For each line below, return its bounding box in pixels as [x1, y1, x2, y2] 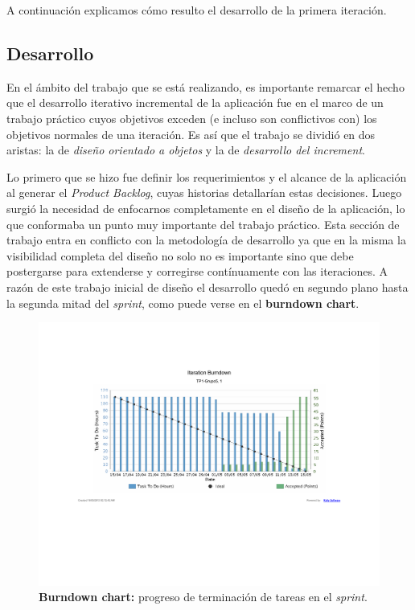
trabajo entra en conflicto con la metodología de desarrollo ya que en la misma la [6, 231, 406, 248]
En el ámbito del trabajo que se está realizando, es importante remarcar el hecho [6, 78, 405, 95]
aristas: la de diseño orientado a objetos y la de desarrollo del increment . [6, 141, 365, 158]
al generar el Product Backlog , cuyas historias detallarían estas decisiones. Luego [6, 184, 402, 201]
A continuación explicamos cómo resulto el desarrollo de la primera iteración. [6, 2, 387, 18]
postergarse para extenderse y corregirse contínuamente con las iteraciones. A [6, 263, 388, 280]
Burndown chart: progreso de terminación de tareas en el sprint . [39, 588, 368, 605]
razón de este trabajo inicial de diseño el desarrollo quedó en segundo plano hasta [6, 278, 409, 295]
